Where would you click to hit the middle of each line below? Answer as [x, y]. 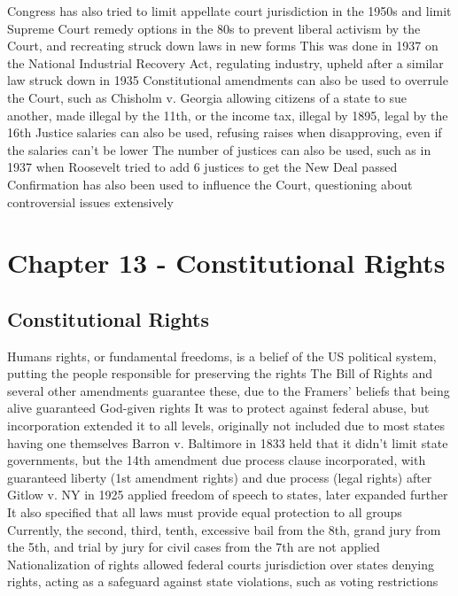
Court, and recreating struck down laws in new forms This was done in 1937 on [223, 46]
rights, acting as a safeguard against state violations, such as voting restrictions [223, 581]
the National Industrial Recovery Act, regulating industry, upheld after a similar [225, 62]
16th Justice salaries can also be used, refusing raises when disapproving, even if [225, 132]
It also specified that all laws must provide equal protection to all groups [205, 512]
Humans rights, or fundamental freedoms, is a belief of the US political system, [222, 356]
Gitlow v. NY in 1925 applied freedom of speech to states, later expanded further [228, 495]
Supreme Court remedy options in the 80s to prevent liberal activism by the [214, 28]
